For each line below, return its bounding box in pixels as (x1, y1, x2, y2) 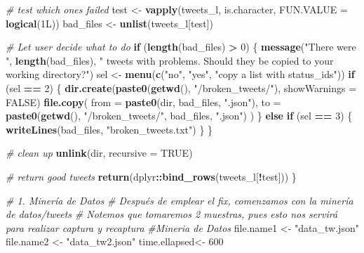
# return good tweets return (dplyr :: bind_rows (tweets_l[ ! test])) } (6, 169, 297, 183)
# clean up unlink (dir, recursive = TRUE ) (6, 145, 193, 160)
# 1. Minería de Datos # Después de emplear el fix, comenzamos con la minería (6, 193, 353, 207)
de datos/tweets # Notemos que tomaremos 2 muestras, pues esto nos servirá (6, 207, 338, 221)
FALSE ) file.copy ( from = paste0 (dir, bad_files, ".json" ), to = (6, 94, 281, 109)
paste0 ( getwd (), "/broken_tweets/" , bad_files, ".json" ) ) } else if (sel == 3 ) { (6, 108, 353, 123)
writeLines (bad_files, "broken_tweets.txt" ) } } (6, 122, 213, 136)
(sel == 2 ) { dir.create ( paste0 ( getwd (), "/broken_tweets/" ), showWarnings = (6, 80, 357, 95)
